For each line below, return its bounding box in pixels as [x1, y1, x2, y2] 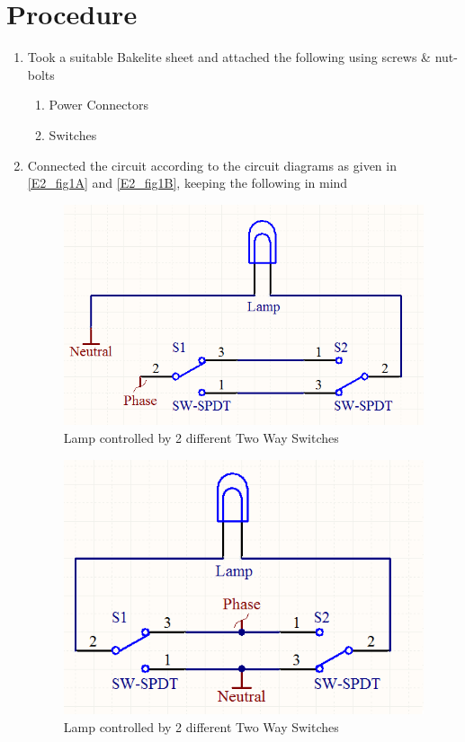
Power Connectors [49, 95, 148, 114]
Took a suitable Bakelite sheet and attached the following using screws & [27, 48, 431, 66]
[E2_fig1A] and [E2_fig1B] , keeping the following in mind [27, 173, 348, 192]
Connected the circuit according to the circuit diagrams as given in [27, 155, 397, 174]
